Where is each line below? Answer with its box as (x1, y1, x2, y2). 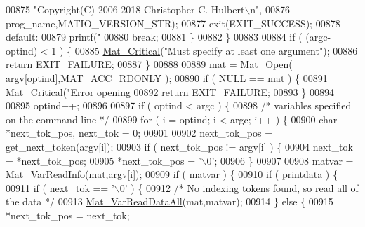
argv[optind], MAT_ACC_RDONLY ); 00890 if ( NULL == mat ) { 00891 (6, 70, 328, 85)
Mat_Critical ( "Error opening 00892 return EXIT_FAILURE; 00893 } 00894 (6, 84, 334, 99)
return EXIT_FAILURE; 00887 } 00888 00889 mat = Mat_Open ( (6, 57, 293, 71)
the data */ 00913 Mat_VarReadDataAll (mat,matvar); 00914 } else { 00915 (6, 194, 333, 209)
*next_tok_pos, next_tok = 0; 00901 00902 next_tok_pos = (6, 125, 273, 140)
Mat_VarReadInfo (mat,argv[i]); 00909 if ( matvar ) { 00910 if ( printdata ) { (6, 167, 338, 181)
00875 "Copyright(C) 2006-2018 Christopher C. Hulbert (6, 2, 245, 16)
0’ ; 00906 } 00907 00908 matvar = (206, 153, 354, 167)
